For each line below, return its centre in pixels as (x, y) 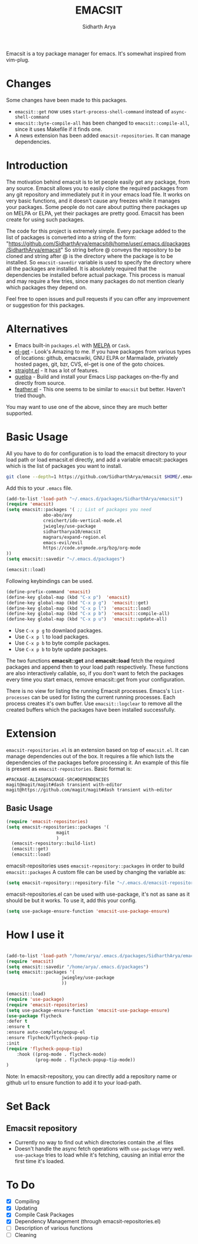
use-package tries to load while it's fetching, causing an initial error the (99, 1155)
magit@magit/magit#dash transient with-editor (64, 785)
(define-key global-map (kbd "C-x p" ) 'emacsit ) (68, 597)
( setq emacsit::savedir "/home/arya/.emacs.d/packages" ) (77, 967)
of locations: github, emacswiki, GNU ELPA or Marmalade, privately (96, 358)
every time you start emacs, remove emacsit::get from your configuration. (96, 680)
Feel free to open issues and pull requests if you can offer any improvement (98, 299)
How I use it (35, 935)
